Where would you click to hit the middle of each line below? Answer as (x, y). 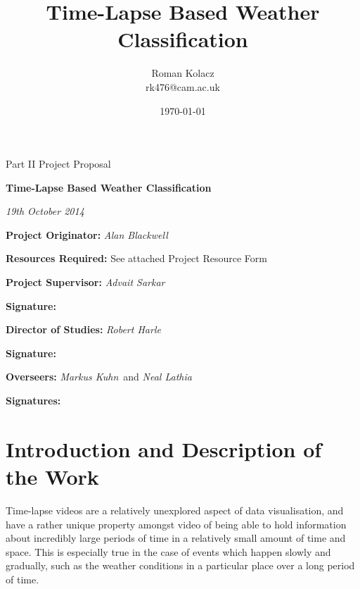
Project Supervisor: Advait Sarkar (85, 282)
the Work (52, 476)
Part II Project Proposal (58, 164)
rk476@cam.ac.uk (183, 86)
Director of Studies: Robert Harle (83, 329)
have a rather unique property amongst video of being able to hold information (176, 524)
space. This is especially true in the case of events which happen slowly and (168, 551)
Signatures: (33, 401)
